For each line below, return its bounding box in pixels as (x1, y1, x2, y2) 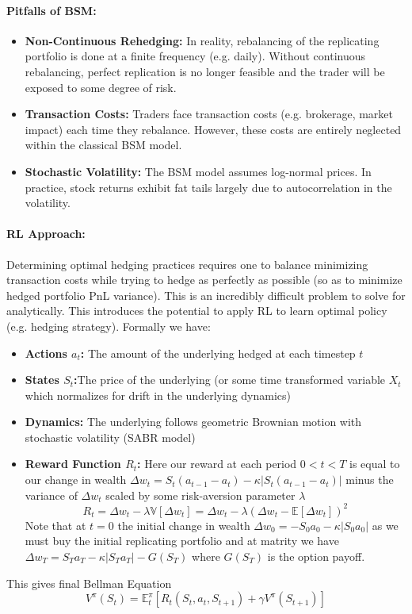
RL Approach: (6, 225, 86, 242)
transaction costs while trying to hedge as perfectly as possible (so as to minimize (6, 271, 402, 288)
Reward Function (25, 455, 121, 472)
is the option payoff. (267, 547, 365, 564)
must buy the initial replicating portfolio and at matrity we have (25, 532, 339, 549)
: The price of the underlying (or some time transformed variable (74, 371, 386, 388)
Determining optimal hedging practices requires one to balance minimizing (6, 255, 368, 272)
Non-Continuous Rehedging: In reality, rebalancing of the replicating (25, 32, 380, 48)
